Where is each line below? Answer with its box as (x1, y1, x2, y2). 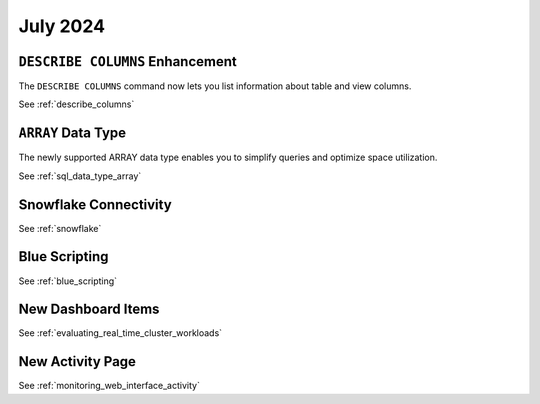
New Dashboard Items (18, 301, 160, 318)
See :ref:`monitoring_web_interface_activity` (18, 380, 200, 392)
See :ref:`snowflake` (18, 222, 102, 234)
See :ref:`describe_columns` (18, 98, 135, 110)
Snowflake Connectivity (18, 196, 172, 213)
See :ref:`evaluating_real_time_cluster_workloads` (18, 327, 223, 339)
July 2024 (18, 15, 105, 37)
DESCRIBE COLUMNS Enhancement (18, 53, 237, 70)
